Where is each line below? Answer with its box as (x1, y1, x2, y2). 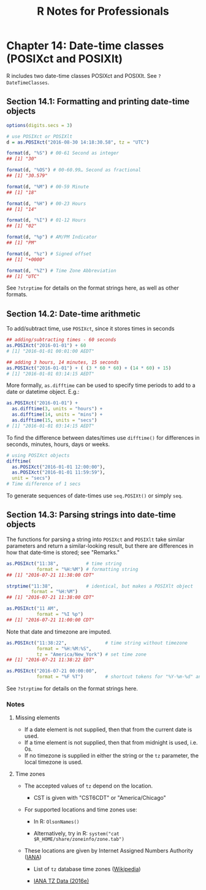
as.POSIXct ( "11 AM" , (6, 605, 59, 612)
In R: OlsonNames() (33, 818, 80, 826)
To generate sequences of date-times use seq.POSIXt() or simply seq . (6, 492, 183, 499)
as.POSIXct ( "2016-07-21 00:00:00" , (6, 668, 97, 674)
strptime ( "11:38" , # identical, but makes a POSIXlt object (6, 583, 193, 589)
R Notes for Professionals (36, 4, 170, 18)
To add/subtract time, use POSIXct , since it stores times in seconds (6, 325, 175, 332)
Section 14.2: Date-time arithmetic (6, 309, 141, 319)
